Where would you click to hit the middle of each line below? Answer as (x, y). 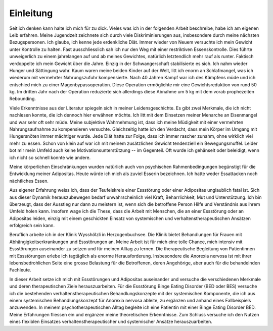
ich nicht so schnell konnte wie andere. (50, 157)
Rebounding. (23, 99)
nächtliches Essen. (29, 181)
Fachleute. (20, 270)
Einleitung (31, 13)
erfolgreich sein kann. (32, 226)
